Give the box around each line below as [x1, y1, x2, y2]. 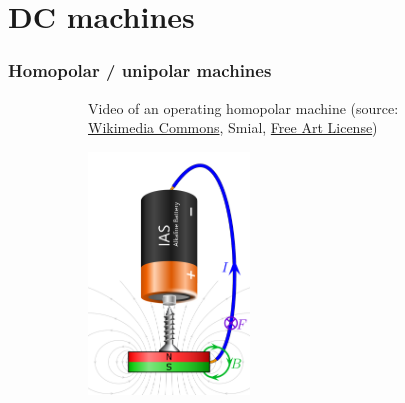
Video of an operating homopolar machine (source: [88, 97, 399, 118]
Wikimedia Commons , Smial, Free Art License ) [88, 117, 378, 138]
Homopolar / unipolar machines [8, 58, 272, 83]
